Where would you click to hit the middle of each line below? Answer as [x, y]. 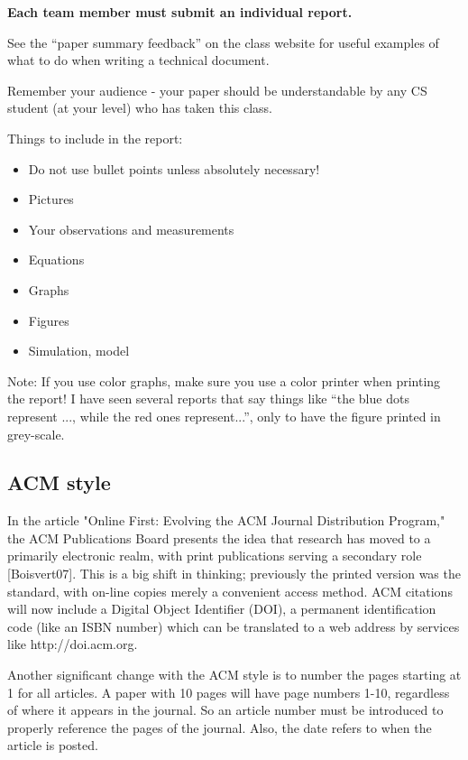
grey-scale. [36, 434]
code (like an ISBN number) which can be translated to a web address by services [234, 626]
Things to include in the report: [95, 138]
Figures [49, 320]
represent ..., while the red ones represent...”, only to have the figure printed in [224, 416]
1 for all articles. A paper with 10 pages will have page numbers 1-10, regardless [229, 692]
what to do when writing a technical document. [138, 60]
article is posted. [53, 745]
